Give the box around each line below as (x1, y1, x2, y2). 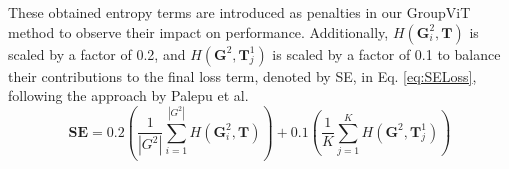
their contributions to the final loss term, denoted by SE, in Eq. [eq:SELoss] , (8, 65, 477, 86)
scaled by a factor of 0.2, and (8, 43, 186, 64)
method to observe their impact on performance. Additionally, (8, 21, 389, 42)
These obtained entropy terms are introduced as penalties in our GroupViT (8, 2, 471, 22)
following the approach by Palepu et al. (8, 85, 249, 106)
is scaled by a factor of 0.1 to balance (272, 43, 501, 64)
